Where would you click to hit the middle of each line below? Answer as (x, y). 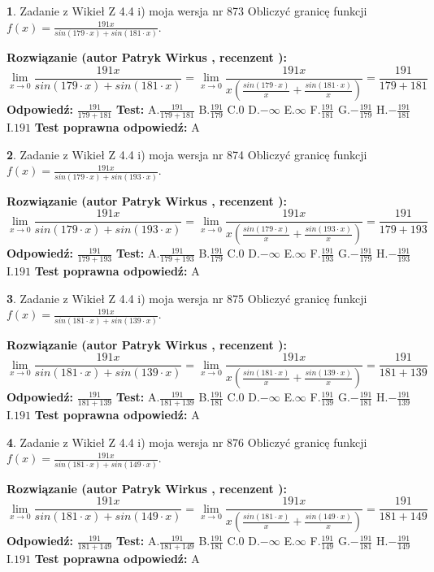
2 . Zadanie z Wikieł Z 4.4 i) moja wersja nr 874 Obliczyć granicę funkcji (187, 154)
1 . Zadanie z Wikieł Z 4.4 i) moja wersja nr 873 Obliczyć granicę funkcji (187, 11)
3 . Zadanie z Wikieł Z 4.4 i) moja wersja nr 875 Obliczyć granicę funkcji (187, 298)
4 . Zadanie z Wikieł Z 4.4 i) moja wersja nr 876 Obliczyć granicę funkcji (187, 442)
